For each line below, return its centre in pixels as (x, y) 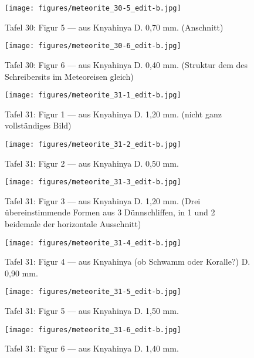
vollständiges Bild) (38, 125)
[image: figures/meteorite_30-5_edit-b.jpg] (93, 8)
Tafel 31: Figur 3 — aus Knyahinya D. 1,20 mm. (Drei (103, 200)
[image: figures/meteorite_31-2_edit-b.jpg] (93, 144)
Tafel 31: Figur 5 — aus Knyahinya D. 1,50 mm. (92, 311)
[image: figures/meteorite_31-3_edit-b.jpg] (93, 182)
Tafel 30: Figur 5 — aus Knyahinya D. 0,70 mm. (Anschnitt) (114, 27)
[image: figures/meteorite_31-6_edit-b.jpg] (93, 330)
